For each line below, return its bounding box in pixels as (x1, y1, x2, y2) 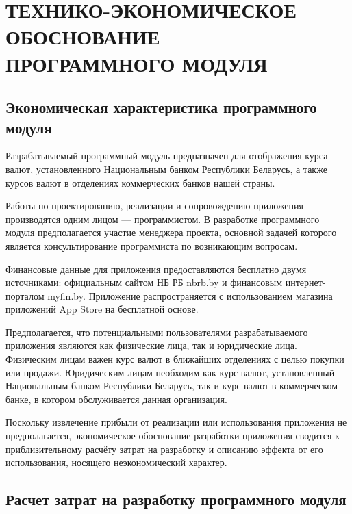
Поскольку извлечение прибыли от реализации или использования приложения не (5, 415, 347, 429)
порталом (5, 288, 45, 303)
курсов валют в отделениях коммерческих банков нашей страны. (5, 175, 275, 190)
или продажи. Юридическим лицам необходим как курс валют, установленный (5, 365, 335, 379)
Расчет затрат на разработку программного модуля (5, 489, 347, 510)
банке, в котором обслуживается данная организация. (5, 391, 227, 406)
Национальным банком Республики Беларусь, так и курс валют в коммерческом (5, 378, 338, 393)
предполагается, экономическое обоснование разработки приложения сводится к (5, 428, 340, 443)
